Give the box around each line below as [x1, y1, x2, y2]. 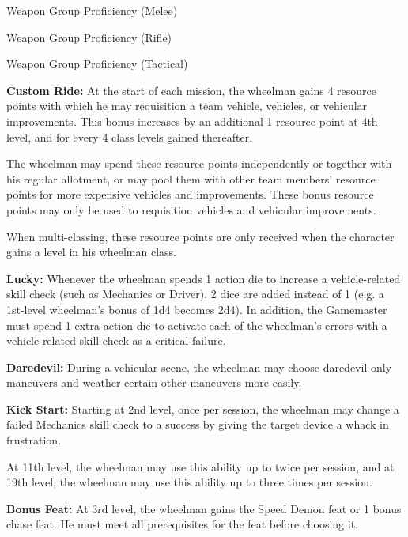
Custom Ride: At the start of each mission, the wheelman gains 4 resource [6, 81, 377, 98]
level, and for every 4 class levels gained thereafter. [6, 128, 253, 145]
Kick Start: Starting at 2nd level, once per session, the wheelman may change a [6, 400, 399, 417]
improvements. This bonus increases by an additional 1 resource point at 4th [6, 112, 378, 129]
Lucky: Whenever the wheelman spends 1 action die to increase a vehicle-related [6, 270, 401, 286]
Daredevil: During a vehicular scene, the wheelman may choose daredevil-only [6, 358, 392, 375]
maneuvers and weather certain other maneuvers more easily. [6, 374, 302, 391]
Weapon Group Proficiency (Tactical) [6, 55, 188, 72]
